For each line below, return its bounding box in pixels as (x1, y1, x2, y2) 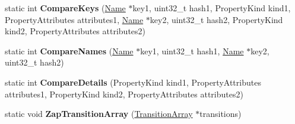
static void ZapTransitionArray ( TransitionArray (5, 107, 193, 120)
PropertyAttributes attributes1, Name (5, 13, 144, 25)
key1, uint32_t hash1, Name (140, 44, 244, 57)
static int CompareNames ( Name (5, 44, 134, 57)
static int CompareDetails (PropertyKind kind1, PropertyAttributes (5, 76, 261, 88)
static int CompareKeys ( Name (5, 2, 126, 14)
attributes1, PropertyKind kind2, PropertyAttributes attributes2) (5, 87, 243, 100)
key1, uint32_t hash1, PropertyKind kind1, (132, 2, 291, 14)
